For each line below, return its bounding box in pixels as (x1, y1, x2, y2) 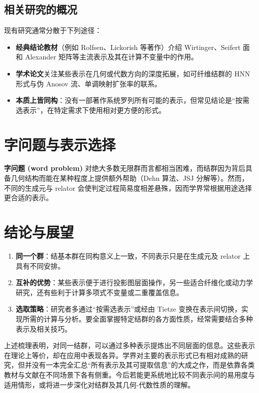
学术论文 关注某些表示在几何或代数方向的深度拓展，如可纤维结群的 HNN (15, 68, 250, 78)
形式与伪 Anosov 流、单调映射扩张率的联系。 (15, 78, 161, 88)
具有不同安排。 (15, 260, 65, 271)
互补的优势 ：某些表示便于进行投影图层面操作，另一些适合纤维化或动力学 (15, 277, 253, 288)
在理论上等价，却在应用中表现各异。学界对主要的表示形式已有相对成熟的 (4, 350, 241, 360)
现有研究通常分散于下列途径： (4, 25, 102, 35)
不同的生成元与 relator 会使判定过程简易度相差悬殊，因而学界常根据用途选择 (4, 182, 252, 193)
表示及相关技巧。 (15, 323, 72, 334)
